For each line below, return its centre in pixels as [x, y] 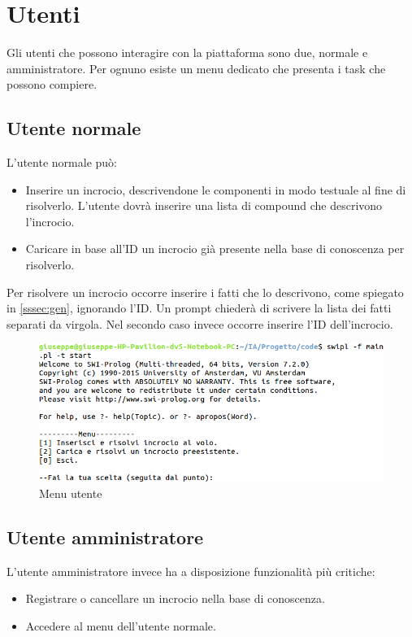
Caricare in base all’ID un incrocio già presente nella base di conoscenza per [215, 249]
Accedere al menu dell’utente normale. [121, 625]
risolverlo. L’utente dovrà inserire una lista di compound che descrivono [204, 205]
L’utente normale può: [62, 162]
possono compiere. [52, 84]
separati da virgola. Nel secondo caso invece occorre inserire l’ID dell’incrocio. [200, 323]
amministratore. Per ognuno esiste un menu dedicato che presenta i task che [196, 68]
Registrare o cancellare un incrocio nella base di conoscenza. [175, 598]
